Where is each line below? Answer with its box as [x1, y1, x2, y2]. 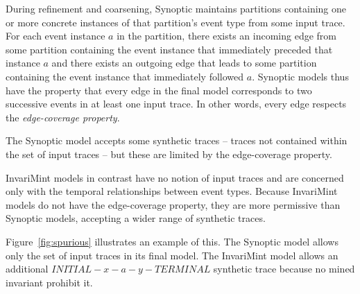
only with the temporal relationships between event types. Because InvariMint [6, 184, 338, 198]
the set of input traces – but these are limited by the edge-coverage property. [6, 146, 332, 161]
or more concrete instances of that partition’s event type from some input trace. [6, 15, 345, 29]
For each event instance [6, 28, 105, 43]
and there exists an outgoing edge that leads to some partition [51, 55, 317, 70]
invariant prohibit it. [6, 275, 93, 289]
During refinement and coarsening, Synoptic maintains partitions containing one [6, 1, 347, 15]
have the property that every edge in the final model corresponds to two [6, 83, 312, 97]
